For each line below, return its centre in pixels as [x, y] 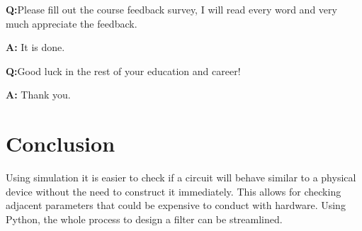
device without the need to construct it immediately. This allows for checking [174, 191]
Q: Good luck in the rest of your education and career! [123, 71]
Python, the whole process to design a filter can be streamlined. [144, 219]
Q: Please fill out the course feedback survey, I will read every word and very [171, 9]
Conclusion [61, 143]
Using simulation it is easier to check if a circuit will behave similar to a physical [181, 178]
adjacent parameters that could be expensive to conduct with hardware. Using [176, 205]
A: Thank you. [38, 95]
